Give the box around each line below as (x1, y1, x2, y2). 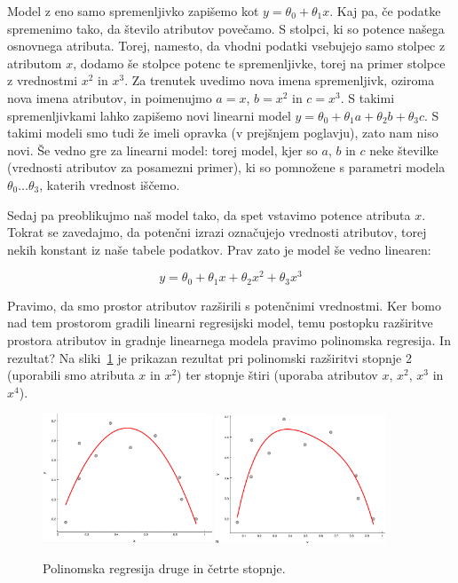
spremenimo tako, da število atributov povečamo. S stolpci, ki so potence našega (7, 19, 445, 37)
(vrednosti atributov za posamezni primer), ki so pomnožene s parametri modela (7, 158, 446, 177)
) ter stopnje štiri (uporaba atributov (177, 366, 378, 384)
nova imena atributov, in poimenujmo (7, 88, 212, 106)
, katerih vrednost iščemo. (39, 175, 180, 193)
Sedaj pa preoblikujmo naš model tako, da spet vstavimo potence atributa (7, 205, 411, 224)
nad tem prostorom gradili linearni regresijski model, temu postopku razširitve (7, 313, 433, 332)
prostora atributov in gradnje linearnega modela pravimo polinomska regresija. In (7, 331, 451, 350)
